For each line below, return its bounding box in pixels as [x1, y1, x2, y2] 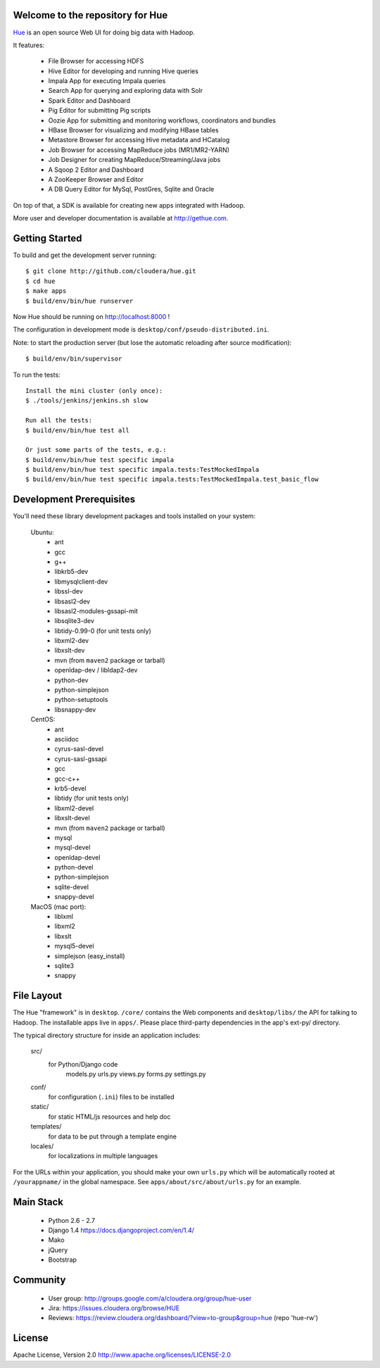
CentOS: [30, 715, 56, 724]
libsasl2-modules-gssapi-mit [54, 606, 139, 615]
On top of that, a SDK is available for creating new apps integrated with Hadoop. [13, 201, 246, 209]
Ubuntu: [30, 528, 54, 536]
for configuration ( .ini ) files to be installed [48, 1093, 175, 1101]
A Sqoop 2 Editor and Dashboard [48, 165, 144, 174]
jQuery [48, 1245, 68, 1254]
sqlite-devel [54, 882, 89, 891]
